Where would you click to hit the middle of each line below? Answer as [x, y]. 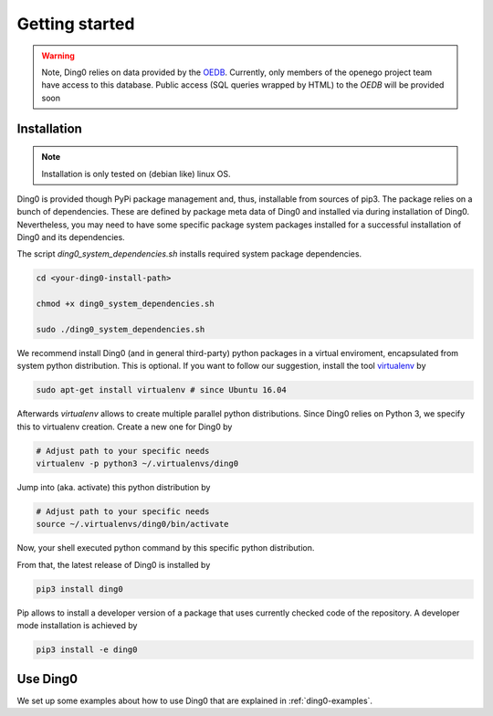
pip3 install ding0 [79, 589]
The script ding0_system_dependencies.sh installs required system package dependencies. [189, 254]
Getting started [76, 24]
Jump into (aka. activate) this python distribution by [114, 488]
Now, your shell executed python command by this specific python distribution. [166, 548]
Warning [58, 56]
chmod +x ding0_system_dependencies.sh [125, 304]
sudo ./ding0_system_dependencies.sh [121, 330]
